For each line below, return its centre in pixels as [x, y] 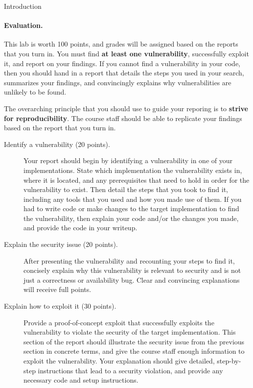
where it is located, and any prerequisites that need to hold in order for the [137, 180]
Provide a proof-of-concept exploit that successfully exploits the [119, 322]
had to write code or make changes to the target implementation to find [131, 208]
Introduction [23, 6]
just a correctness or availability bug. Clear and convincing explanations [132, 279]
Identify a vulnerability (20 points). [57, 144]
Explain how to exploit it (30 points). [60, 306]
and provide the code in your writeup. [80, 228]
